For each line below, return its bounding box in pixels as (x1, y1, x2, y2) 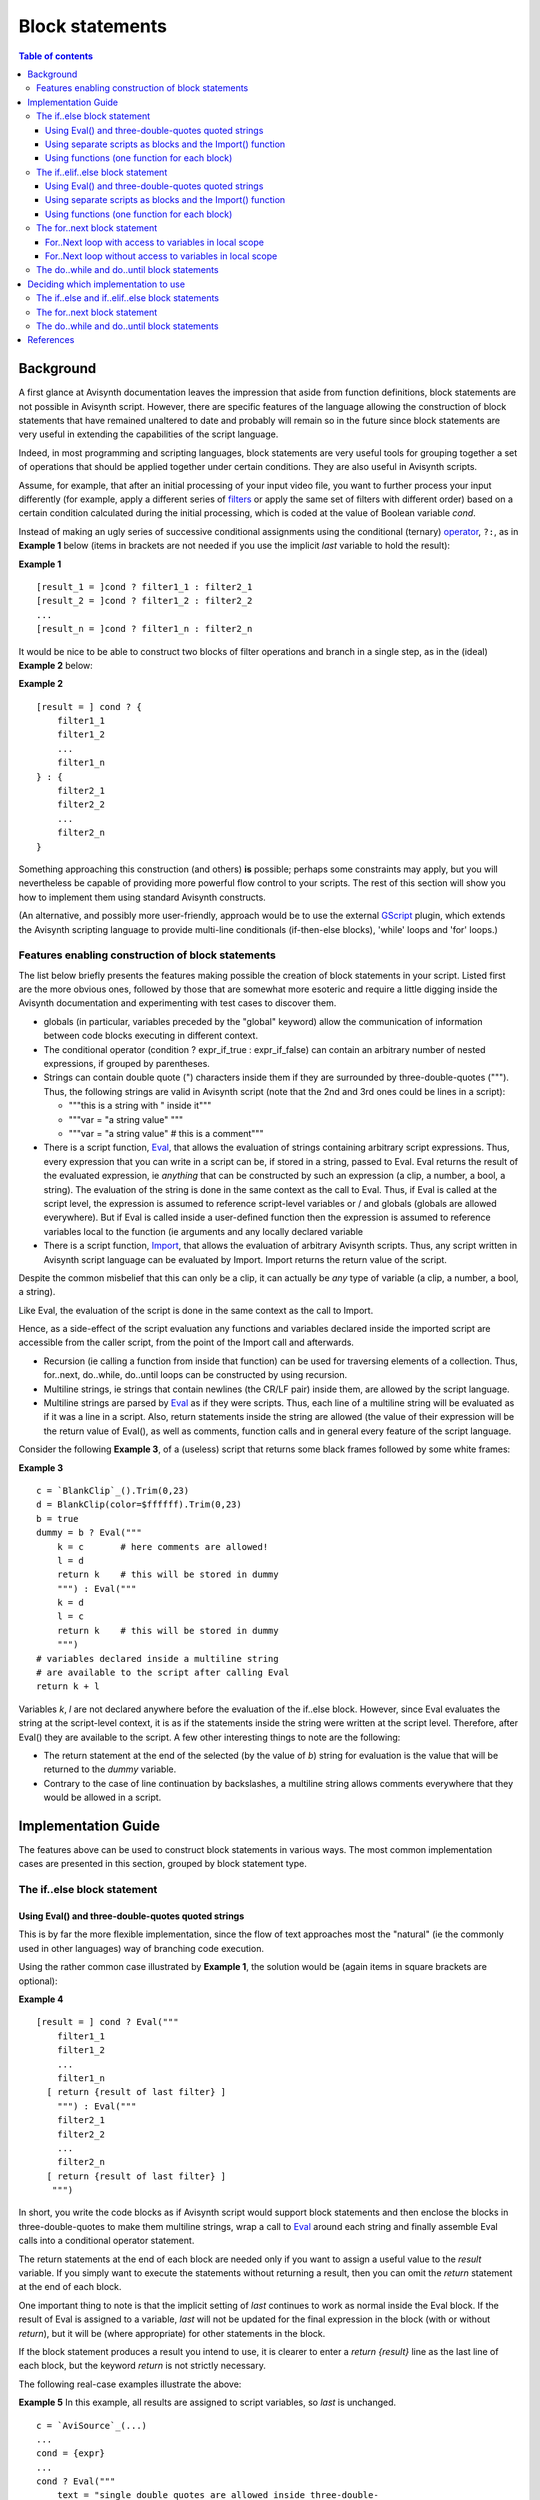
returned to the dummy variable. (43, 1763, 177, 1775)
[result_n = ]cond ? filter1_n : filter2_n (36, 623, 253, 635)
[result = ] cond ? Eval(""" (36, 2016, 179, 2028)
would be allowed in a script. (43, 1791, 162, 1804)
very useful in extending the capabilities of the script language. (18, 428, 279, 440)
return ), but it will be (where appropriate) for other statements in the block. (18, 2327, 326, 2339)
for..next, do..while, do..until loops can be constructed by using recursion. (43, 1369, 348, 1381)
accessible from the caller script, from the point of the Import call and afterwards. (18, 1336, 355, 1349)
